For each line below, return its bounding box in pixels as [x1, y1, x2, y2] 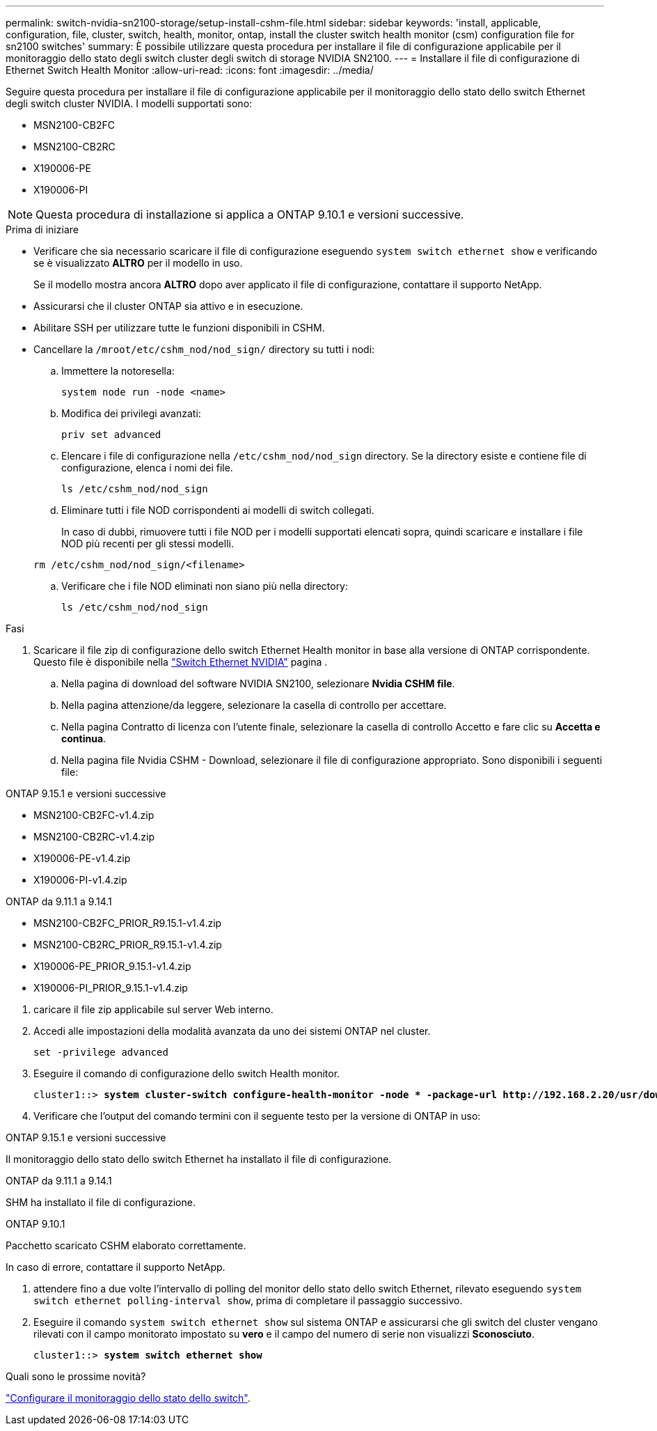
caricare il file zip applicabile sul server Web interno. [33, 1003, 274, 1015]
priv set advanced [61, 429, 161, 440]
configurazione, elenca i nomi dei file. [61, 462, 233, 474]
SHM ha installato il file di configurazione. [6, 1196, 196, 1208]
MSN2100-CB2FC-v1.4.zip [33, 809, 155, 821]
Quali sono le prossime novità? [6, 1370, 146, 1382]
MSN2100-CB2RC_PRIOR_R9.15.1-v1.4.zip [33, 939, 222, 951]
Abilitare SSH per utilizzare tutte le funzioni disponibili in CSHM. [33, 322, 325, 334]
